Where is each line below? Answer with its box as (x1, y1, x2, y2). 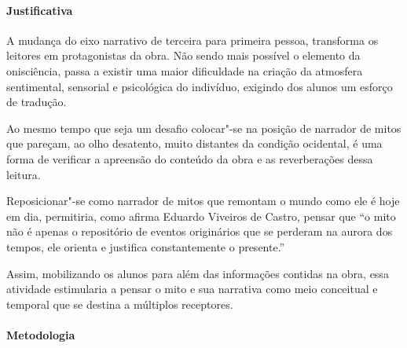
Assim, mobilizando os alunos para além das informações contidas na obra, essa (6, 265, 389, 281)
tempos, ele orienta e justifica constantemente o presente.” (6, 238, 285, 255)
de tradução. (6, 93, 67, 110)
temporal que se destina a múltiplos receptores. (6, 295, 233, 312)
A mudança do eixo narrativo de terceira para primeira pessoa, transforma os (6, 31, 379, 48)
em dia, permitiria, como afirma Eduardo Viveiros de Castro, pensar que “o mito (6, 207, 396, 224)
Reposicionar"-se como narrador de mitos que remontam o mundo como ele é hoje (6, 192, 400, 209)
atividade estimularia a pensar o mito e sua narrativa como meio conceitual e (6, 280, 378, 297)
